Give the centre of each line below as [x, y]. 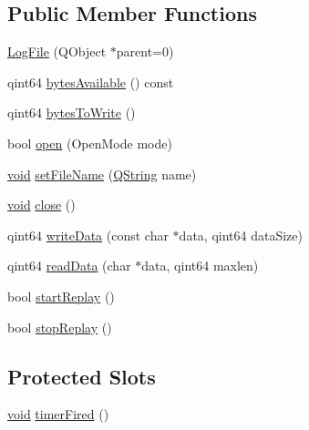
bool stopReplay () [60, 327]
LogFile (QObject [57, 51]
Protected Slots [82, 376]
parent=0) [145, 51]
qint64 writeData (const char [88, 235]
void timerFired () [58, 414]
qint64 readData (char [69, 266]
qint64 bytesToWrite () [72, 113]
